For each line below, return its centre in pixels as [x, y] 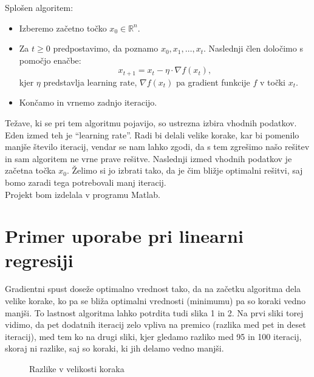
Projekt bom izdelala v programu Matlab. [83, 194]
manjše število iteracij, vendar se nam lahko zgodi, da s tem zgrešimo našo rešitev [157, 147]
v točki [272, 82]
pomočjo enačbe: [50, 60]
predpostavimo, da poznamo [106, 48]
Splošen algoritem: [39, 7]
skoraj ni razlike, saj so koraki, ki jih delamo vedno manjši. [114, 348]
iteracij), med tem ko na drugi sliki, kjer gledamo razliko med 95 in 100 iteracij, [153, 336]
